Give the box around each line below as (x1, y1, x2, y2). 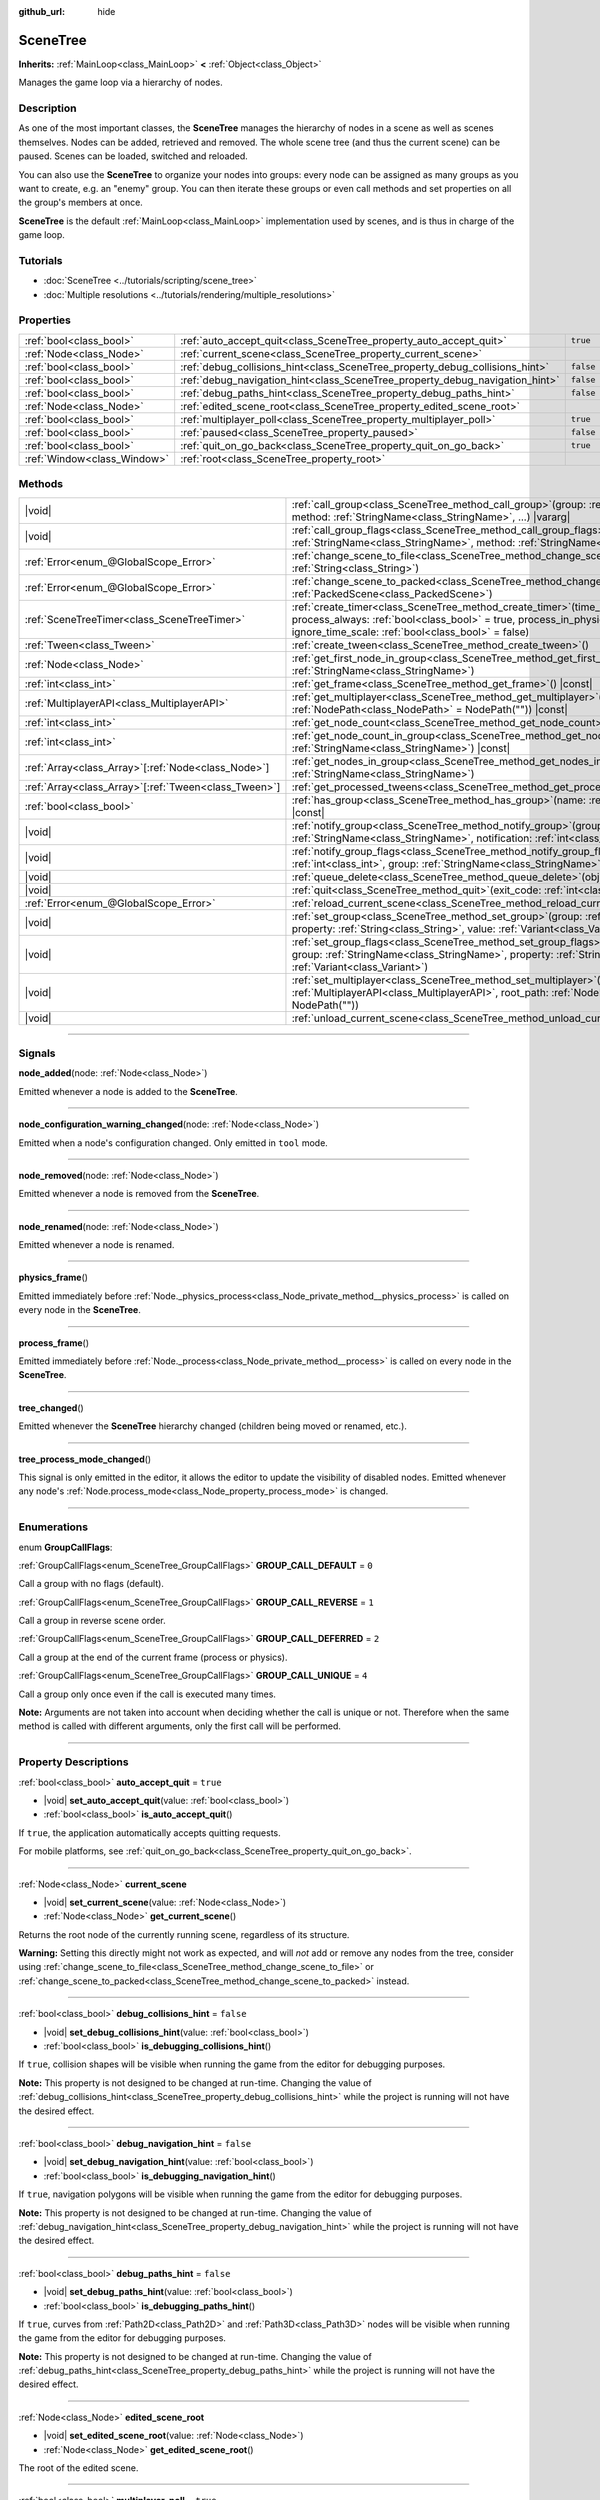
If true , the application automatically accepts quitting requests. (18, 1826, 282, 1839)
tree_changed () (18, 1401, 84, 1414)
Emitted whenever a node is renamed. (18, 1239, 175, 1251)
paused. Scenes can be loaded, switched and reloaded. (18, 150, 249, 162)
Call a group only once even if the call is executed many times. (18, 1688, 277, 1700)
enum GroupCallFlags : (18, 1541, 113, 1553)
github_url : (18, 6, 65, 17)
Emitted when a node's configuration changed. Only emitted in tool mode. (18, 1136, 329, 1149)
